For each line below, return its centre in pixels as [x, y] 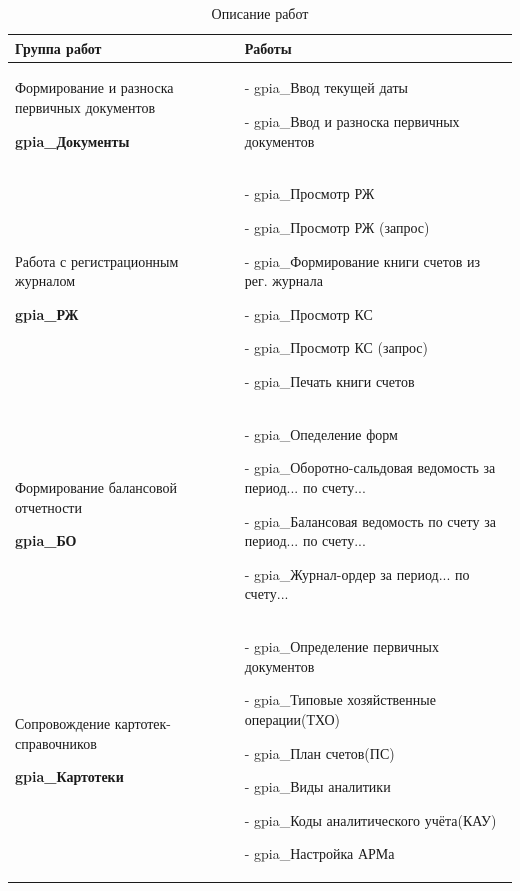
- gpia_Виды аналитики [317, 786]
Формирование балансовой [96, 487]
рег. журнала [283, 280]
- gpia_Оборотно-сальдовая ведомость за [370, 467]
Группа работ [58, 47]
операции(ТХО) [292, 719]
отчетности [48, 506]
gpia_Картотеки [69, 776]
